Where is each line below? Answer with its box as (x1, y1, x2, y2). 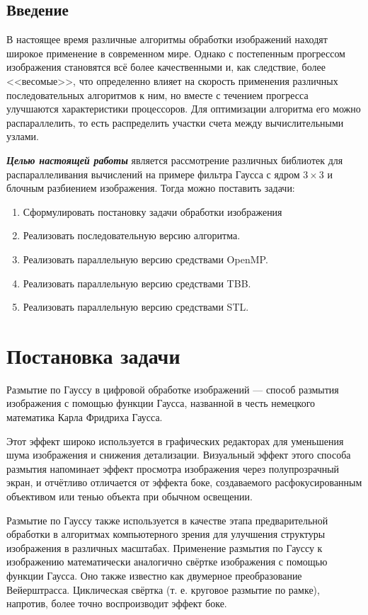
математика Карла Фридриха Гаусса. (6, 410, 163, 425)
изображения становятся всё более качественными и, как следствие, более (6, 59, 326, 74)
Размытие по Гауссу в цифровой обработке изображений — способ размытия (6, 381, 339, 396)
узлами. (6, 129, 39, 144)
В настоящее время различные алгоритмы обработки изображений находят (6, 32, 328, 47)
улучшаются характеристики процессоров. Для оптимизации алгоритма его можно (6, 101, 361, 116)
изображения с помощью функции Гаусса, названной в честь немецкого (6, 396, 316, 410)
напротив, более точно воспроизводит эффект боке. (6, 596, 227, 611)
